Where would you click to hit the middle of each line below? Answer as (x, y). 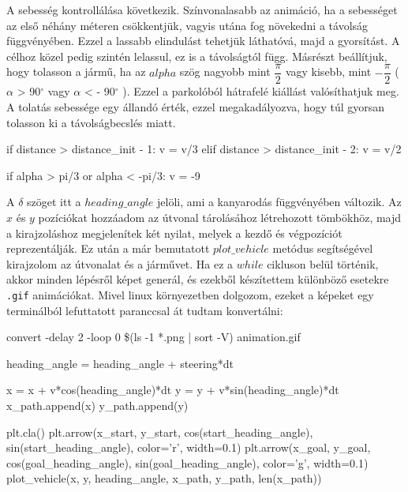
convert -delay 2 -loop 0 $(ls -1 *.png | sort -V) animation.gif (153, 337)
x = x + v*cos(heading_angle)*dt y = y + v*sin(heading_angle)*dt (173, 390)
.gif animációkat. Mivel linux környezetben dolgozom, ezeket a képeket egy (190, 294)
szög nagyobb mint (225, 71)
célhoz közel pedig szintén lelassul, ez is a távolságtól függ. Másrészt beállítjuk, (197, 56)
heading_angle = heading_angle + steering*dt (120, 363)
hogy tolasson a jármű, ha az (76, 71)
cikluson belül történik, (323, 263)
